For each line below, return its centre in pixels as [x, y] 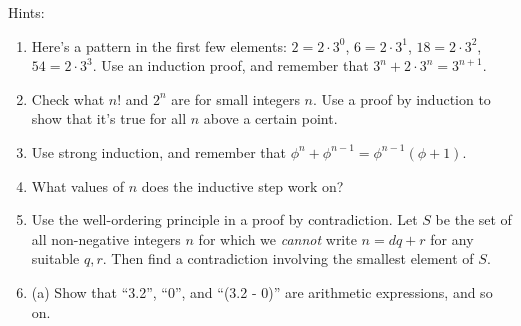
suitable [55, 258]
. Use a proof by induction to [402, 98]
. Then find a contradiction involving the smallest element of [288, 258]
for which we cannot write [277, 238]
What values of [78, 185]
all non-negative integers [106, 238]
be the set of [473, 219]
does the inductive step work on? [242, 185]
